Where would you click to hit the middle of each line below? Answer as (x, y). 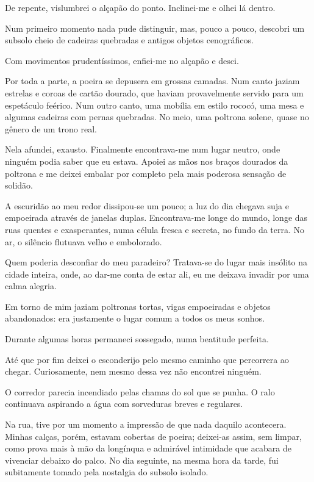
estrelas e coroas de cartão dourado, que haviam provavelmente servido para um (154, 92)
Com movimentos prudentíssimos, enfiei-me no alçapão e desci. (122, 60)
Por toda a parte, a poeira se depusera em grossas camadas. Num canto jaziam (152, 81)
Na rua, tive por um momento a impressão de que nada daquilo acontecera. (146, 424)
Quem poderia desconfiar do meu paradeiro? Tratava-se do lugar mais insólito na (156, 262)
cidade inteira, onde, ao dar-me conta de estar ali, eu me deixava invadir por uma (157, 274)
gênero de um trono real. (51, 128)
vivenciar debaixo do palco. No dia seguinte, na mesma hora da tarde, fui (142, 460)
